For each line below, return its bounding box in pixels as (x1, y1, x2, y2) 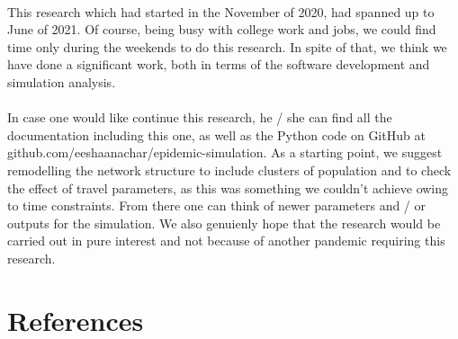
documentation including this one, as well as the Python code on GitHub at (7, 125, 426, 144)
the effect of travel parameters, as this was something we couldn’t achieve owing (7, 178, 449, 197)
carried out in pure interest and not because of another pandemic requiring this (7, 231, 445, 250)
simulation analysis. (7, 72, 116, 91)
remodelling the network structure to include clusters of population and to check (7, 160, 452, 179)
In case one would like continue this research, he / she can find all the (7, 108, 392, 127)
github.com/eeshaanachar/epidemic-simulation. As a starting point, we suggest (7, 143, 443, 162)
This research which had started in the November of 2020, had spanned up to (7, 2, 435, 21)
